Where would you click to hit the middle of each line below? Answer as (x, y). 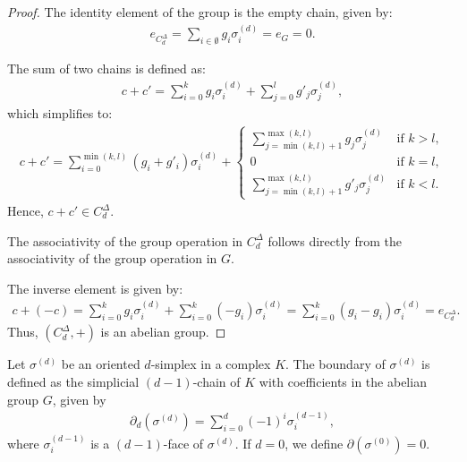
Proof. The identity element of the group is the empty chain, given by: (200, 12)
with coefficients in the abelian (343, 381)
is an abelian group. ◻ (163, 332)
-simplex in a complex (211, 364)
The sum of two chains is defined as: (106, 68)
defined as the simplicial (73, 381)
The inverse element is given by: (95, 288)
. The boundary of (335, 364)
